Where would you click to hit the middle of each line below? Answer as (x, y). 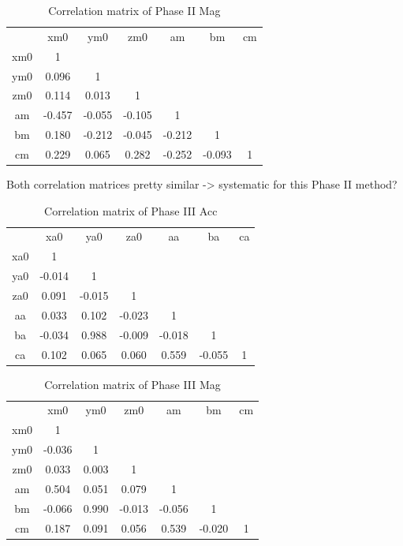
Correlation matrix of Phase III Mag (132, 384)
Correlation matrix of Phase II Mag (134, 10)
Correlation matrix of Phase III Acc (131, 210)
